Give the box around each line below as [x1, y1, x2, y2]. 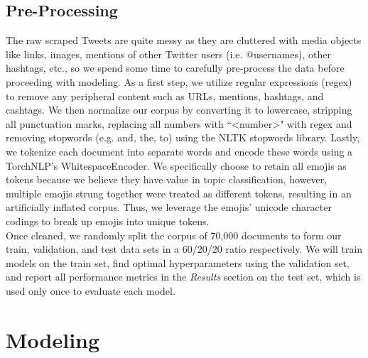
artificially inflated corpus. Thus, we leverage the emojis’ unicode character [6, 200, 332, 215]
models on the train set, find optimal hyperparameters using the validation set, [6, 255, 350, 270]
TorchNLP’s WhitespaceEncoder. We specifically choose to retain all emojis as [6, 158, 347, 173]
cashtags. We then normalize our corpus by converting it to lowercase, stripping [6, 102, 352, 117]
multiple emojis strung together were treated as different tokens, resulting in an [6, 185, 352, 200]
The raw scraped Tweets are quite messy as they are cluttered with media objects [6, 33, 362, 48]
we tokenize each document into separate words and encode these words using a [6, 143, 353, 158]
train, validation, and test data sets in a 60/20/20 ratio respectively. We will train [6, 242, 363, 256]
